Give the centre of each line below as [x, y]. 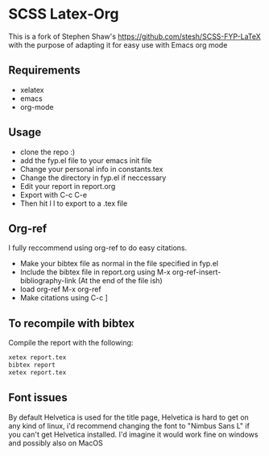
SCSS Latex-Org [64, 14]
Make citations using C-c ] [64, 298]
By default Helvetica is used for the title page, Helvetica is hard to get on [129, 417]
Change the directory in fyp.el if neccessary [93, 178]
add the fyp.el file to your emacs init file [86, 160]
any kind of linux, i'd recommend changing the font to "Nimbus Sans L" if [129, 425]
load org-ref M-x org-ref [61, 289]
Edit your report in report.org [68, 186]
